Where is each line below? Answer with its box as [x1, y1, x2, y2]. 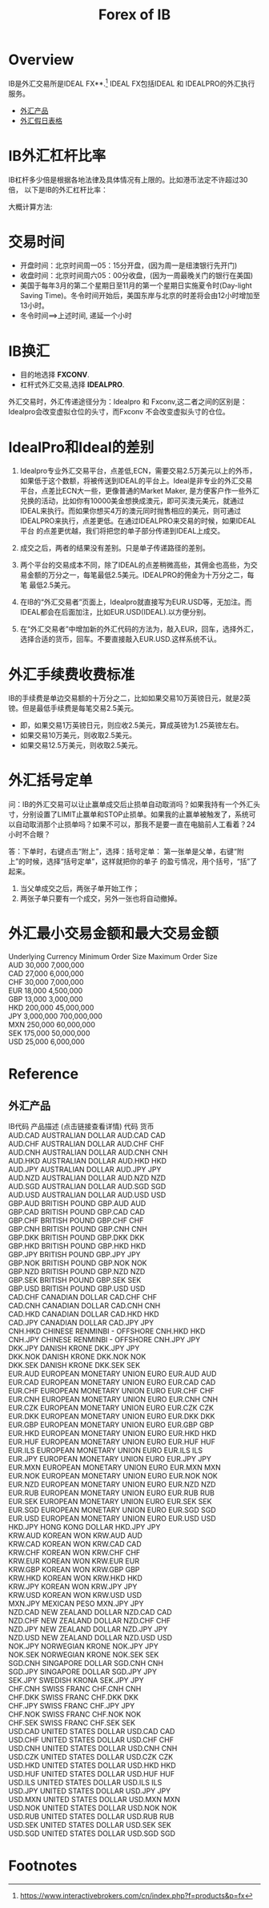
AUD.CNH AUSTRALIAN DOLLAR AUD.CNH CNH [8, 1148, 168, 1157]
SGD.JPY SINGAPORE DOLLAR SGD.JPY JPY [8, 1667, 158, 1676]
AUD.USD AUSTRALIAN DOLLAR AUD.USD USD [8, 1190, 167, 1200]
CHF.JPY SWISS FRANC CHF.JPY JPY [8, 1701, 135, 1711]
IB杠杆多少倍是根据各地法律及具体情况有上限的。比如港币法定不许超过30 [8, 175, 248, 184]
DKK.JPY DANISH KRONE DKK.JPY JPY [8, 1344, 140, 1353]
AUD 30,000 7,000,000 [8, 960, 85, 970]
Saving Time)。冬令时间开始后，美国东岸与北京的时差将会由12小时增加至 [19, 291, 260, 301]
